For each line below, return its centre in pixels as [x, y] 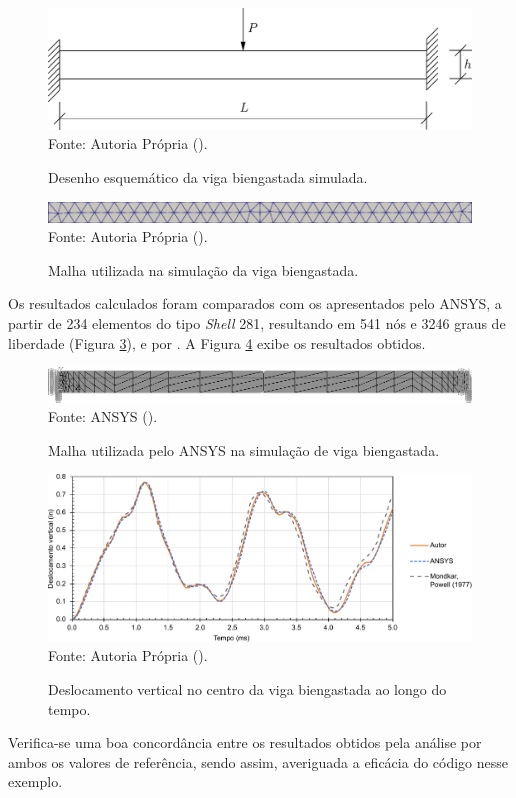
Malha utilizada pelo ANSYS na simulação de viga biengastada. [244, 449]
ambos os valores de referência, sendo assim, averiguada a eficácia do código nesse [258, 761]
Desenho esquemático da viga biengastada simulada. [208, 176]
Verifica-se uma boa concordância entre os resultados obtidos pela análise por [245, 742]
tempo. [69, 708]
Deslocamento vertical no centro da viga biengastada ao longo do [247, 688]
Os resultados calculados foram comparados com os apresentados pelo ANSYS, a [255, 303]
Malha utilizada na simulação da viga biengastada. [203, 269]
